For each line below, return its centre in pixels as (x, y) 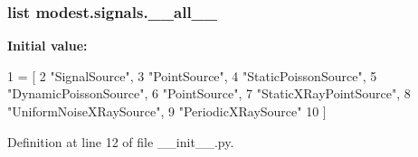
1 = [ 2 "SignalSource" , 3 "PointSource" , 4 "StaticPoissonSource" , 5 (192, 75)
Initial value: (47, 46)
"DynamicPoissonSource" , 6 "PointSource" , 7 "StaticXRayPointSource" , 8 (209, 93)
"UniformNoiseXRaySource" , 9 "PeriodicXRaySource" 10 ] (167, 111)
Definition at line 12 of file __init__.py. (121, 141)
